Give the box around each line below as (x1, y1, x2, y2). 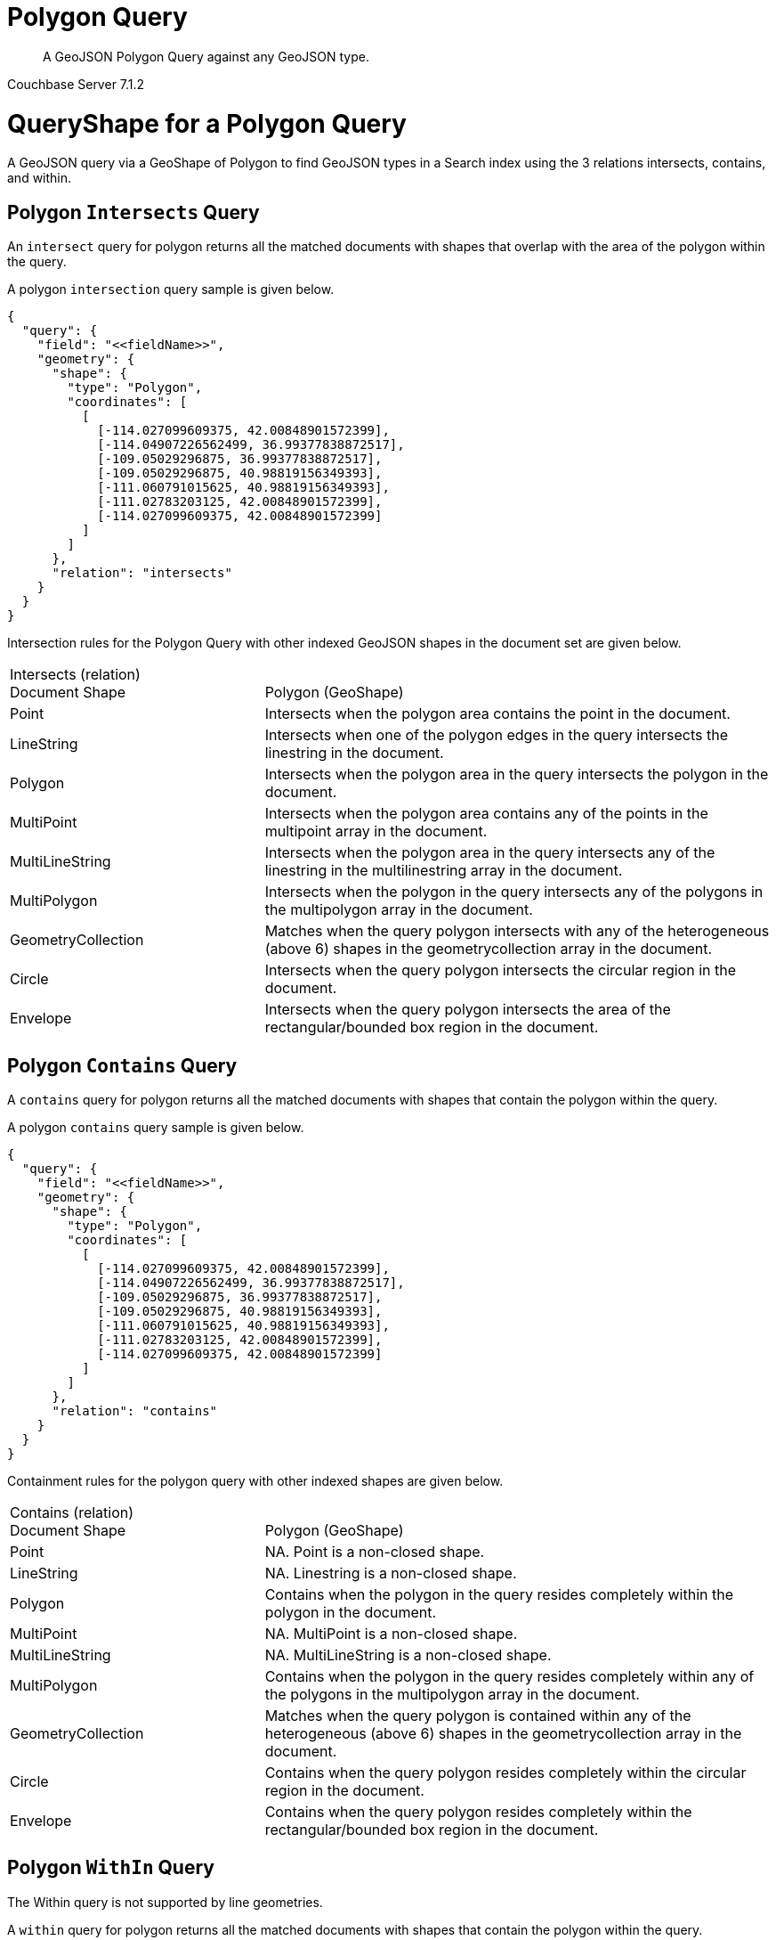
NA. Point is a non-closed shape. (264, 1542, 485, 1561)
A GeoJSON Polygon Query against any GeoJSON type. (43, 48, 369, 64)
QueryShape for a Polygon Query (7, 108, 407, 139)
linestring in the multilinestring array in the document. (264, 861, 623, 880)
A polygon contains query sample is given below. (7, 1119, 304, 1135)
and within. (7, 170, 72, 186)
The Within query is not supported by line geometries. (7, 1894, 323, 1910)
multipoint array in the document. (264, 822, 488, 841)
